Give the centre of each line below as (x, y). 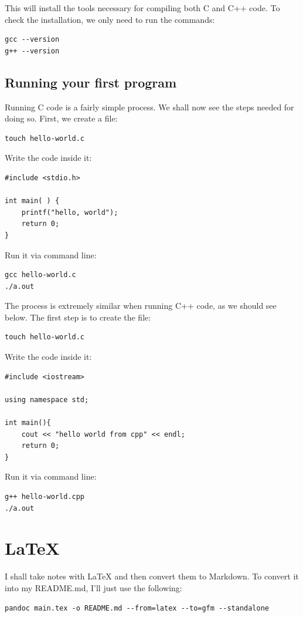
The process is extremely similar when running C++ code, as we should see (141, 306)
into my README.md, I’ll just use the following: (93, 587)
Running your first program (91, 82)
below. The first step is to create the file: (78, 317)
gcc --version (32, 40)
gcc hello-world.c (40, 275)
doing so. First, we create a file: (61, 118)
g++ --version (32, 51)
